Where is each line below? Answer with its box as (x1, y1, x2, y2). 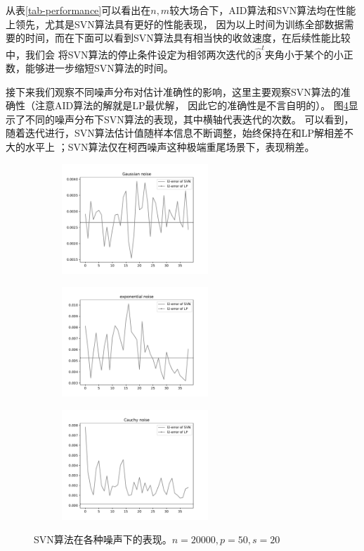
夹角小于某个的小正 (264, 47, 353, 61)
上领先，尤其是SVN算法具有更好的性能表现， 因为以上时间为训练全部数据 (6, 16, 344, 31)
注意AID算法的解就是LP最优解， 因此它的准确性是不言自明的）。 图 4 (34, 98, 349, 113)
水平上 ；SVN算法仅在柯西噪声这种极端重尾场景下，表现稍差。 (25, 140, 315, 154)
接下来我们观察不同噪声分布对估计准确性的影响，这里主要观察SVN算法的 (6, 84, 341, 99)
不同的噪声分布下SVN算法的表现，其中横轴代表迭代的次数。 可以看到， (25, 111, 354, 126)
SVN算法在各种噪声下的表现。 (34, 532, 172, 547)
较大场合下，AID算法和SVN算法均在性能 (169, 3, 356, 17)
